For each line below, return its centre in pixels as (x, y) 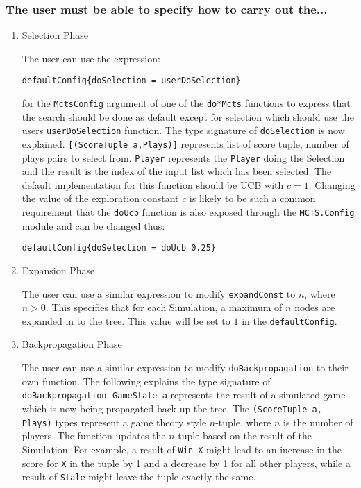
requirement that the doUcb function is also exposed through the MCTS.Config (188, 212)
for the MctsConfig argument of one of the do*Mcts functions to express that (186, 103)
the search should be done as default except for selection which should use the (188, 116)
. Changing (332, 184)
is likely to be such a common (252, 198)
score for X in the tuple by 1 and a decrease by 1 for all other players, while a (186, 463)
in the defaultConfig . (289, 320)
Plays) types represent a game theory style (114, 422)
